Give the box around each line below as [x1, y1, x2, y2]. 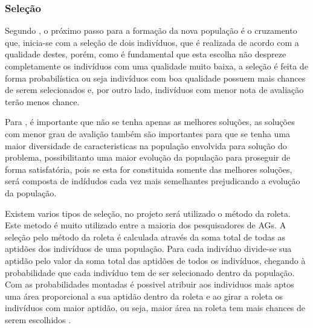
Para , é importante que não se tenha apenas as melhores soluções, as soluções [5, 115, 295, 128]
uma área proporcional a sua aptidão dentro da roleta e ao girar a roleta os [5, 289, 283, 302]
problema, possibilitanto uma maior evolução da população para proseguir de [5, 151, 291, 164]
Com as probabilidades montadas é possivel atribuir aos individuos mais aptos [5, 278, 294, 291]
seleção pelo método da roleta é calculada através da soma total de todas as [5, 230, 285, 243]
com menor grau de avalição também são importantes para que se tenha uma [5, 127, 291, 140]
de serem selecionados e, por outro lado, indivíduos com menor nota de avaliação [5, 83, 304, 96]
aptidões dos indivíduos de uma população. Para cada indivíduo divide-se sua [5, 242, 292, 255]
